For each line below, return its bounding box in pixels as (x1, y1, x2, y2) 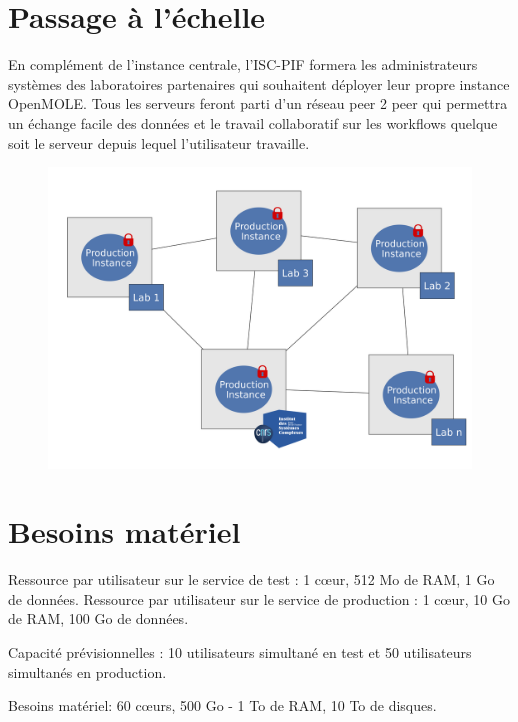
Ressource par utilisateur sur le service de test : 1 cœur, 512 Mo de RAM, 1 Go (8, 569, 495, 590)
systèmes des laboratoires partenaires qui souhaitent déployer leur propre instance (8, 73, 510, 94)
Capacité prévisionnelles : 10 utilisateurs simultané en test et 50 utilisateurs (8, 642, 472, 663)
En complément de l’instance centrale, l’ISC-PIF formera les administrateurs (8, 54, 478, 75)
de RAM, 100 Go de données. (8, 608, 189, 629)
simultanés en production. (8, 661, 167, 682)
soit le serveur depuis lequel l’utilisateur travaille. (8, 132, 310, 153)
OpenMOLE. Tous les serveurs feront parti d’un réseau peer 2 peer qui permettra (8, 93, 508, 114)
